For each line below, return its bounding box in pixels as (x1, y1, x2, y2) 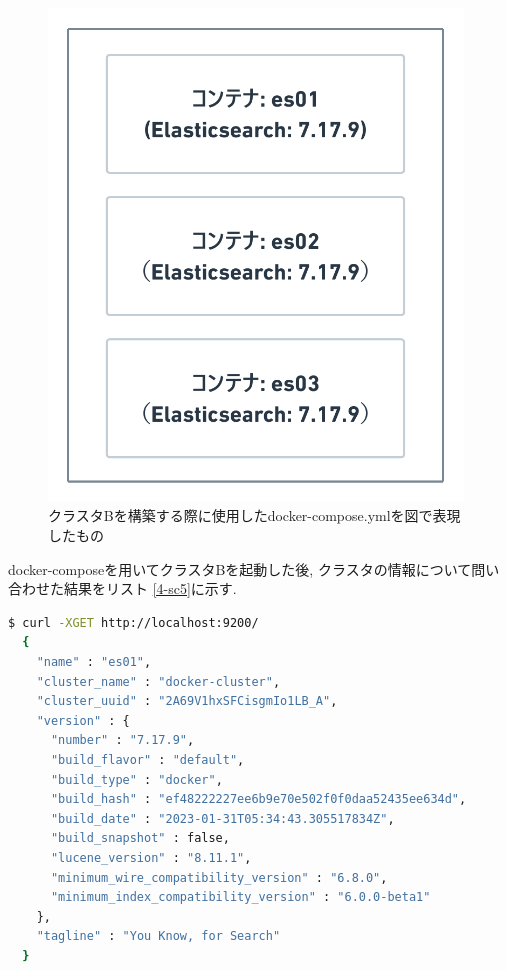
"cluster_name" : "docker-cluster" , (36, 674, 281, 689)
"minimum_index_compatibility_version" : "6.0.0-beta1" (50, 890, 431, 905)
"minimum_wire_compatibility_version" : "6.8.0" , (50, 870, 388, 885)
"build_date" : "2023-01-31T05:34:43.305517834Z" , (50, 811, 395, 826)
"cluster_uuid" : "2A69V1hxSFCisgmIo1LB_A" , (36, 694, 338, 709)
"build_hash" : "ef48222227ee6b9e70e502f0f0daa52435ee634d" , (50, 792, 467, 807)
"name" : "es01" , (36, 654, 152, 669)
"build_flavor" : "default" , (50, 752, 245, 767)
